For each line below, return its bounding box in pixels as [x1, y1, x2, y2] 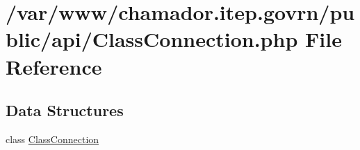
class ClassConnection [6, 131, 99, 146]
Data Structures [6, 100, 124, 121]
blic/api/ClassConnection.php [6, 25, 298, 53]
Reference [6, 52, 102, 80]
